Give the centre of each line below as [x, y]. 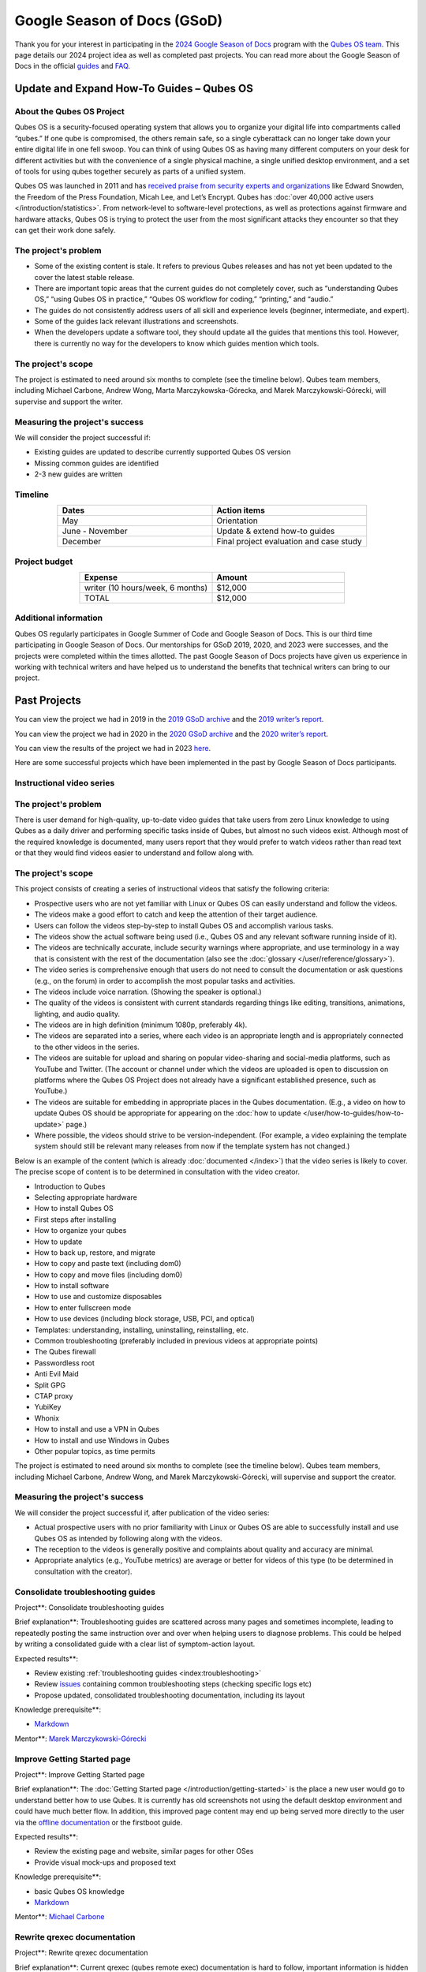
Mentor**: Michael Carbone [60, 1917]
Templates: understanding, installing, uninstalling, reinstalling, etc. [141, 1330]
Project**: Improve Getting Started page [80, 1774]
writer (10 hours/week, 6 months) [146, 588]
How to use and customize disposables [98, 1297]
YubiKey [48, 1407]
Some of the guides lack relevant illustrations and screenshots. [136, 321]
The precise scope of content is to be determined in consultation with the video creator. [157, 1172]
